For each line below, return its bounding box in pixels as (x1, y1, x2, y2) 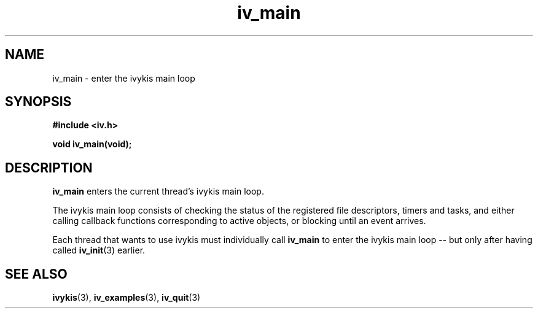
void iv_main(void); (52, 139, 132, 150)
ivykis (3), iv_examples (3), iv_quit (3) (52, 292, 201, 303)
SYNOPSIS (5, 94, 72, 110)
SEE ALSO (5, 266, 68, 282)
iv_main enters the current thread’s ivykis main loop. (52, 186, 264, 197)
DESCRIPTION (5, 160, 93, 176)
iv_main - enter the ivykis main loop (52, 72, 195, 83)
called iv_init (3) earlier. (52, 245, 146, 256)
